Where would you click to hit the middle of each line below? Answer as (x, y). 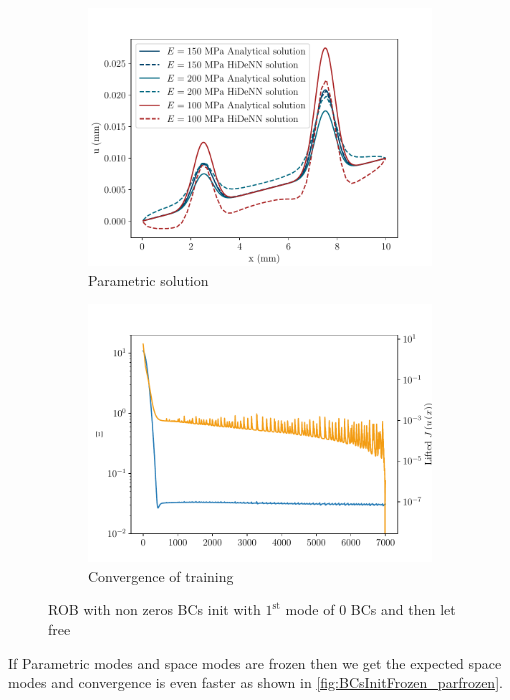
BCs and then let (403, 609)
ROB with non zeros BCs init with (154, 609)
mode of (310, 609)
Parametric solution (148, 279)
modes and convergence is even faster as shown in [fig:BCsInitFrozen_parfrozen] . (255, 682)
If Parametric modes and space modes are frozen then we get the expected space (255, 662)
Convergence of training (161, 575)
